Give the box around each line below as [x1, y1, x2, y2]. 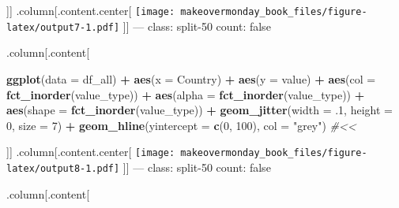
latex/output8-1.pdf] [6, 162, 120, 174]
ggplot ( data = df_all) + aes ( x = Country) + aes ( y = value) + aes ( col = [6, 70, 376, 87]
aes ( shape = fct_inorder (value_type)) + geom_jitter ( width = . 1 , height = [6, 102, 393, 118]
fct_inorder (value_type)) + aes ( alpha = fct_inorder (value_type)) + [6, 86, 365, 102]
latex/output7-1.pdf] [6, 21, 120, 33]
